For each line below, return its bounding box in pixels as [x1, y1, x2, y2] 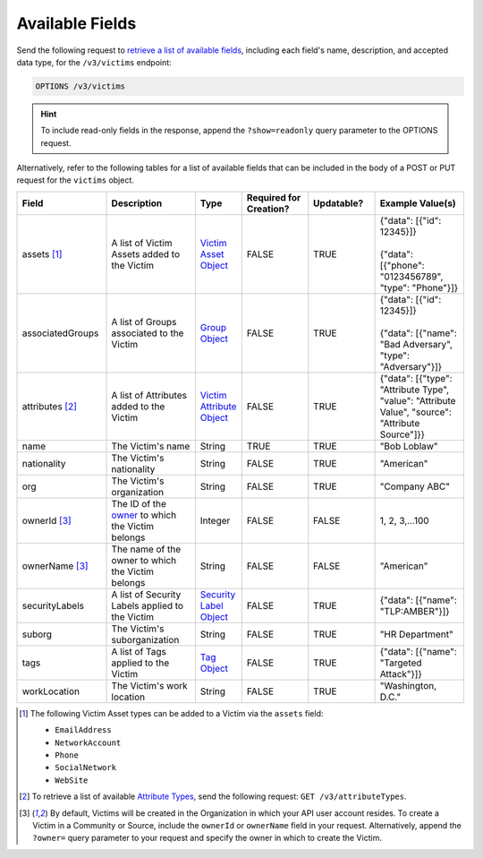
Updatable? [313, 197, 364, 210]
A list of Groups [111, 315, 177, 328]
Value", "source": [379, 406, 452, 418]
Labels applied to [111, 599, 183, 612]
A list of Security [111, 588, 182, 600]
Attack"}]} [379, 667, 422, 680]
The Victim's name [111, 440, 191, 452]
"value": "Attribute [379, 394, 456, 407]
